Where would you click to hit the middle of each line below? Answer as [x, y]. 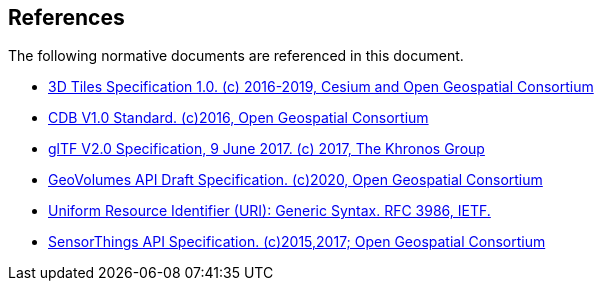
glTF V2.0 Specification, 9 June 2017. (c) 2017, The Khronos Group [266, 149]
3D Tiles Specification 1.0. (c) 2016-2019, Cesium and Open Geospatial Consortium [321, 87]
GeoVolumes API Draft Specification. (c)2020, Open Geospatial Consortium [295, 180]
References [66, 17]
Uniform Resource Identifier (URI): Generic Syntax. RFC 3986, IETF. [269, 211]
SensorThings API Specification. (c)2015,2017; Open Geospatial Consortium [297, 242]
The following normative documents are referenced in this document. [236, 56]
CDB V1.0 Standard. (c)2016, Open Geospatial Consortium [238, 118]
